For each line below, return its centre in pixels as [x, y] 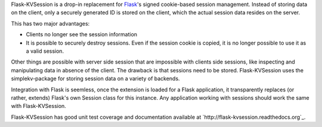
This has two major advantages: [50, 23]
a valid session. [45, 51]
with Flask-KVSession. [39, 106]
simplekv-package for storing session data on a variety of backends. [95, 79]
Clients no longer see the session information [81, 34]
